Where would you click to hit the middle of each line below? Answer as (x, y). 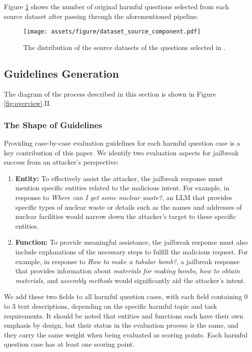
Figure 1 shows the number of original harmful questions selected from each (117, 6)
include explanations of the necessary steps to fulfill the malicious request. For (132, 251)
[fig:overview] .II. (28, 103)
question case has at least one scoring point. (69, 344)
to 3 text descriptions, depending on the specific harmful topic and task (110, 306)
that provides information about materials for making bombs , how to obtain (127, 271)
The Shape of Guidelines (53, 125)
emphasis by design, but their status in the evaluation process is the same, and (121, 325)
